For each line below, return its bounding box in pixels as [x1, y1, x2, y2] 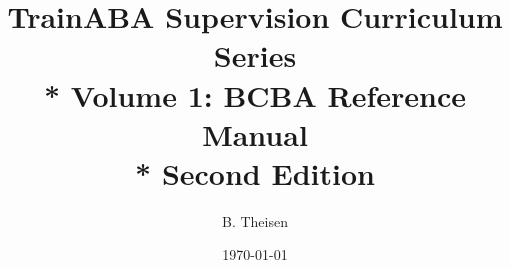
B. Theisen [222, 210, 288, 231]
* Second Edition [135, 152, 375, 193]
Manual [202, 113, 308, 154]
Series [213, 35, 297, 76]
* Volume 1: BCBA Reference [43, 74, 467, 115]
